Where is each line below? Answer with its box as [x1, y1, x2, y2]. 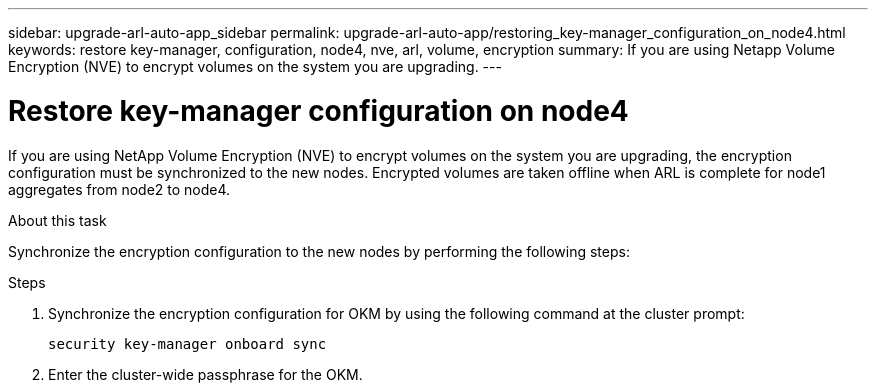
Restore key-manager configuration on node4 [8, 93, 629, 128]
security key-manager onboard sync [48, 335, 327, 352]
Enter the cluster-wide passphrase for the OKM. [48, 365, 363, 383]
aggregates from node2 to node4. [8, 180, 231, 198]
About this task [8, 211, 107, 229]
